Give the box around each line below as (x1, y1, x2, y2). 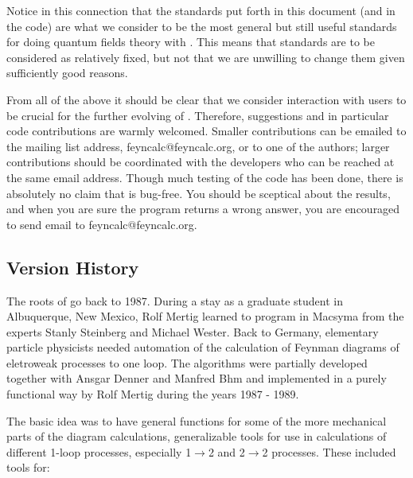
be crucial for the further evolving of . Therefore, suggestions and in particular (6, 107, 389, 123)
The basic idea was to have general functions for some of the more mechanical (6, 412, 387, 429)
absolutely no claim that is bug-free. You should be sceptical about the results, (6, 185, 391, 201)
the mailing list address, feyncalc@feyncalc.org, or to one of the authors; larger (6, 138, 390, 154)
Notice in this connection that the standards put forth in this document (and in (6, 2, 395, 18)
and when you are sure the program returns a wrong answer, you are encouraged (6, 200, 400, 217)
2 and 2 (208, 443, 245, 460)
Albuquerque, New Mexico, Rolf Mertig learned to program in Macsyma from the (6, 308, 404, 324)
